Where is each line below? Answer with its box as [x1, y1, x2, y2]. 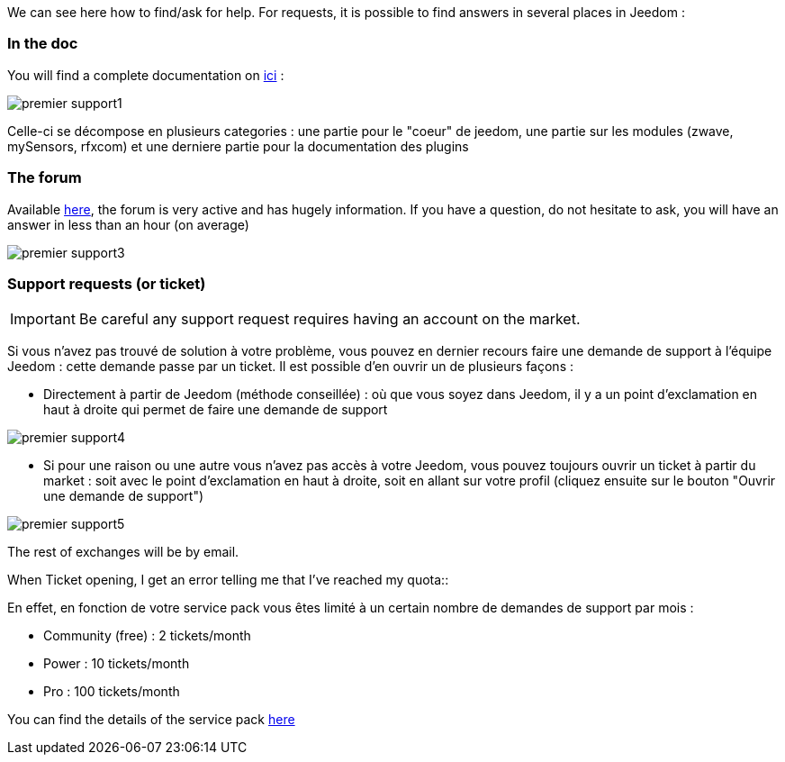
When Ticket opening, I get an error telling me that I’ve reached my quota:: [7, 572, 449, 588]
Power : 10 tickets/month [43, 656, 190, 672]
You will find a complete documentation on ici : [7, 67, 284, 83]
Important [10, 310, 76, 329]
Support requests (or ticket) [7, 274, 206, 293]
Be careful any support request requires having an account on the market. [78, 310, 581, 329]
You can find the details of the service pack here [7, 712, 295, 728]
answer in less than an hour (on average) [7, 216, 249, 232]
